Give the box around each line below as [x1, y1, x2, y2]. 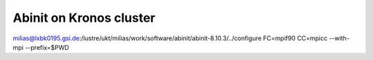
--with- [329, 34, 350, 42]
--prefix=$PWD [25, 43, 69, 51]
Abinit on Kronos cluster [12, 10, 155, 25]
